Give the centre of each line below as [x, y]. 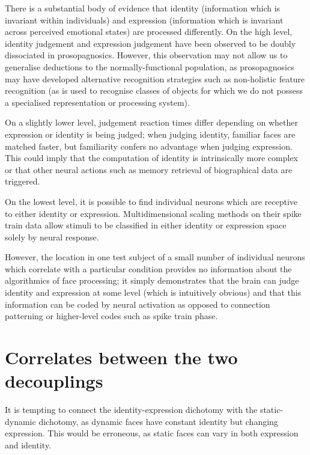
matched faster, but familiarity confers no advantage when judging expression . [149, 146]
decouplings [54, 381]
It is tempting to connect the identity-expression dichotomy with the [131, 410]
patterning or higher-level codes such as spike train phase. [111, 316]
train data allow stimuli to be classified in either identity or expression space [146, 225]
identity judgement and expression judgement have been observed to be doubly [150, 43]
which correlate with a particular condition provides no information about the [148, 268]
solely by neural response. [52, 237]
